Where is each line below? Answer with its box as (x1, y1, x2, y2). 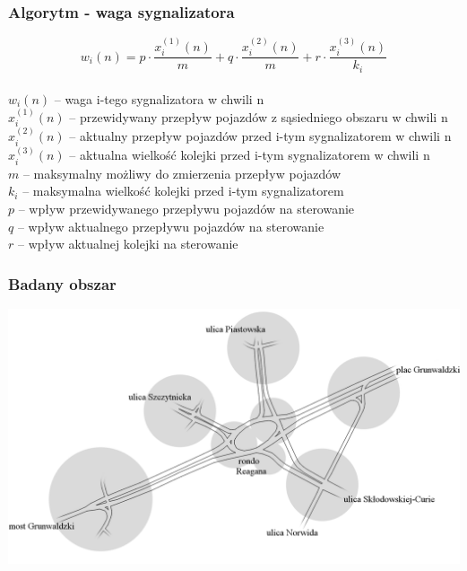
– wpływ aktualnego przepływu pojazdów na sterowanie (17, 216, 324, 235)
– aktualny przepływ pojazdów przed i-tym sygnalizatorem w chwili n (69, 127, 452, 145)
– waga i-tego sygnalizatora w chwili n (54, 89, 264, 108)
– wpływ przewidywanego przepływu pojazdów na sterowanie (18, 199, 355, 218)
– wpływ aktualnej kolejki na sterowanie (17, 234, 238, 253)
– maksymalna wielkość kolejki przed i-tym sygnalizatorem (22, 181, 344, 200)
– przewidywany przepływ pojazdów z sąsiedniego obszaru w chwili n (69, 107, 448, 126)
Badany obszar (8, 272, 117, 294)
